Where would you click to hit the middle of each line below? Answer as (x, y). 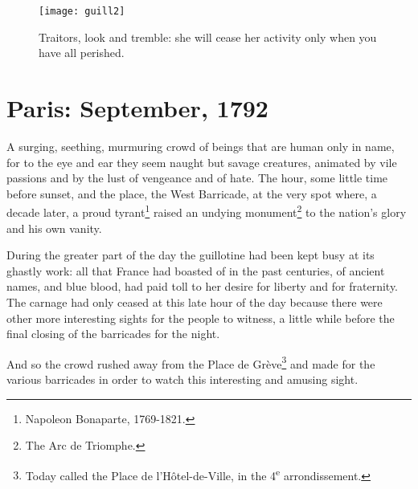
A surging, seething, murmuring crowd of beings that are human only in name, (201, 146)
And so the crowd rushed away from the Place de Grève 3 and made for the (191, 362)
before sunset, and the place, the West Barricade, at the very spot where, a (192, 193)
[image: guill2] (82, 11)
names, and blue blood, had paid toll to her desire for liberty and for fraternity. (203, 286)
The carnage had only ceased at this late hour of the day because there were (195, 302)
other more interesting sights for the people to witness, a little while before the (201, 318)
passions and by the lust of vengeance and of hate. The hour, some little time (197, 178)
